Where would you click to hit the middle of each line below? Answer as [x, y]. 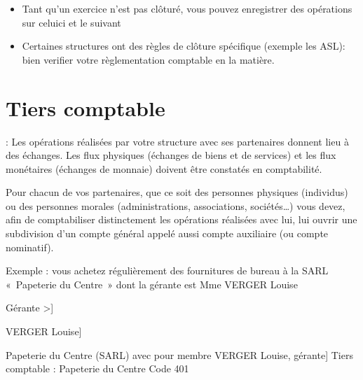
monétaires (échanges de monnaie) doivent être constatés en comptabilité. [164, 168]
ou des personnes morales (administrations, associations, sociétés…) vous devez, [176, 205]
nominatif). [30, 247]
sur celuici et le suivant [71, 22]
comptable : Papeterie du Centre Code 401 [97, 368]
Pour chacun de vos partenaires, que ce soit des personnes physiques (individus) [177, 192]
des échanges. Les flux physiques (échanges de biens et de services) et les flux [171, 155]
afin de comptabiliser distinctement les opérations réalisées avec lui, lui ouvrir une [181, 219]
